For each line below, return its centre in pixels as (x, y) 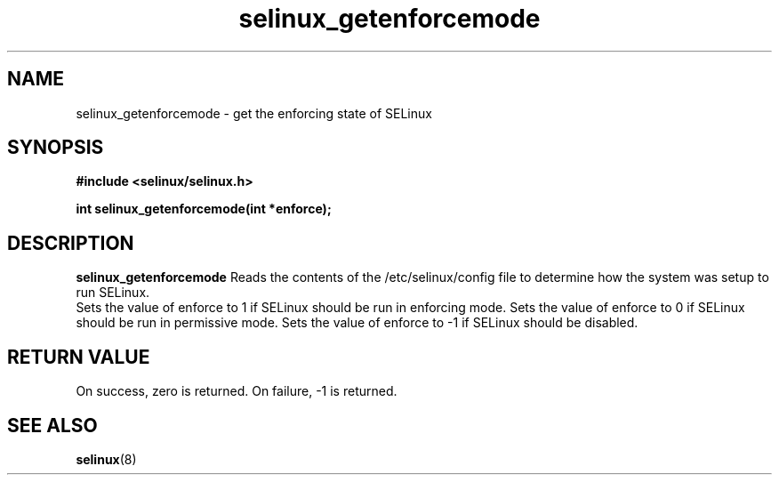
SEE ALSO (52, 425)
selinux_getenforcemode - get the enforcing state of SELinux (254, 113)
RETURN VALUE (79, 357)
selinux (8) (106, 459)
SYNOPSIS (56, 148)
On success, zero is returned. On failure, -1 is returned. (237, 391)
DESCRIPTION (71, 243)
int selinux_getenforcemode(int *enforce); (204, 209)
